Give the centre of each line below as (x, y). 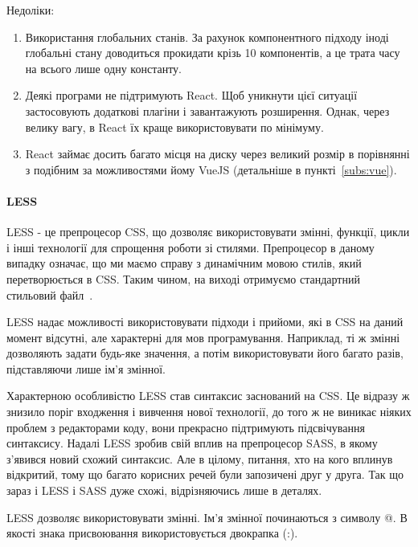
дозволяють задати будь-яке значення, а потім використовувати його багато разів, (205, 353)
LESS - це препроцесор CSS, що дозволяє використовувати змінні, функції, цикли (208, 232)
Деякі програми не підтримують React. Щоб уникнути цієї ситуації (191, 95)
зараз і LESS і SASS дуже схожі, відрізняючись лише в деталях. (164, 490)
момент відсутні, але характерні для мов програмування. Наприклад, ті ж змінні (203, 337)
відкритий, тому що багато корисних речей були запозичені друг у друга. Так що (205, 474)
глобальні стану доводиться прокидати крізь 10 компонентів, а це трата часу (213, 53)
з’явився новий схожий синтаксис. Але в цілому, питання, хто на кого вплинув (200, 458)
